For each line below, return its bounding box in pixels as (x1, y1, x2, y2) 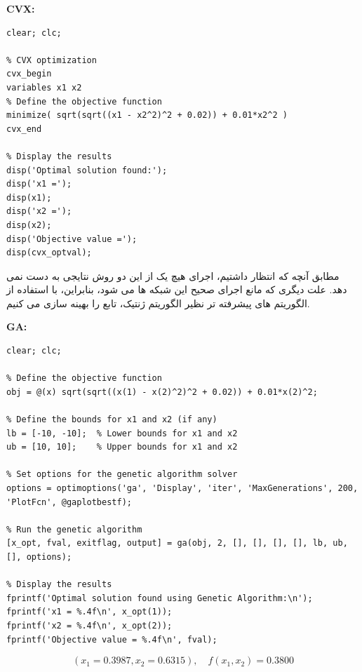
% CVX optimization (6, 55, 97, 65)
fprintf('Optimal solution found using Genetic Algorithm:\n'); (6, 593, 313, 603)
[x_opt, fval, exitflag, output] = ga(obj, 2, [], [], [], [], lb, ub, (6, 538, 348, 549)
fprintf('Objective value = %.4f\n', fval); (6, 634, 217, 645)
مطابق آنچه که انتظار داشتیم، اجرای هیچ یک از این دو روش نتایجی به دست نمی (6, 268, 340, 283)
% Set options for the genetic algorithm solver (6, 469, 238, 480)
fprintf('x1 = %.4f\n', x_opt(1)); (6, 607, 173, 617)
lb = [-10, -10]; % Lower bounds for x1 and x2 (6, 428, 238, 438)
